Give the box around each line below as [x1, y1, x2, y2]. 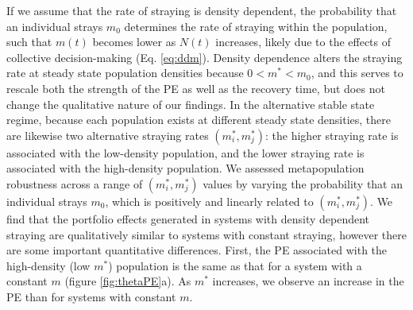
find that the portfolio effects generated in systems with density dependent [6, 210, 370, 227]
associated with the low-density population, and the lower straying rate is [6, 144, 365, 161]
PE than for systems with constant [6, 288, 176, 304]
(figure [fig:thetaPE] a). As [64, 273, 191, 289]
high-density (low [6, 257, 91, 273]
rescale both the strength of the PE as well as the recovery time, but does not [6, 79, 385, 96]
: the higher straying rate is [265, 126, 399, 143]
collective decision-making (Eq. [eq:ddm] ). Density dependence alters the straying [6, 48, 403, 65]
